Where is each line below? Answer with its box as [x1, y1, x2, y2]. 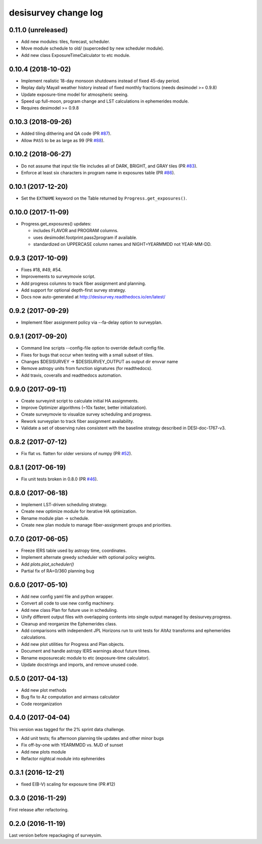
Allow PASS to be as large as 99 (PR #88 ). [21, 137, 105, 143]
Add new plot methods [21, 687, 66, 693]
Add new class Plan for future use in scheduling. [21, 607, 118, 613]
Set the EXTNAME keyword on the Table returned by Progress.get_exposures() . [21, 195, 187, 201]
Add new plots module [21, 749, 66, 754]
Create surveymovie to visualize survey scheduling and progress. [21, 411, 152, 417]
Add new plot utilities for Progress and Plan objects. [21, 641, 125, 647]
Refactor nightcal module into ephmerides [21, 756, 105, 762]
